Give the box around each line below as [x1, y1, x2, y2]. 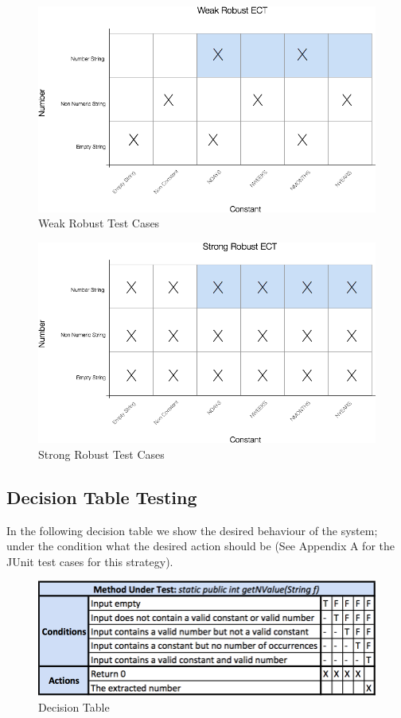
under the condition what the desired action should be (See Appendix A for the [6, 538, 395, 554]
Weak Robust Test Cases [38, 215, 160, 231]
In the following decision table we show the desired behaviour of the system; [6, 522, 378, 538]
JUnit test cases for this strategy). [6, 553, 173, 569]
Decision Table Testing [6, 484, 197, 509]
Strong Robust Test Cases [38, 445, 165, 462]
